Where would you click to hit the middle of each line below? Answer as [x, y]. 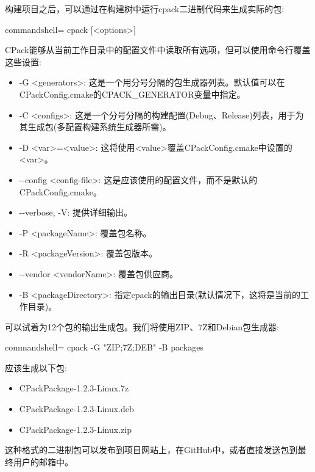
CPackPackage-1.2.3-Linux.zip [75, 429]
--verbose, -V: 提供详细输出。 [76, 212]
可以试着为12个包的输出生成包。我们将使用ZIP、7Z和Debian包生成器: [142, 326]
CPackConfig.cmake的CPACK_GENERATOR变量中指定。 [132, 94]
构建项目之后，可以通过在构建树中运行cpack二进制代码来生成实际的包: [145, 9]
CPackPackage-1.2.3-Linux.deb [76, 409]
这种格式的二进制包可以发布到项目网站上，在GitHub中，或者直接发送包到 [151, 450]
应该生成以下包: [36, 367]
